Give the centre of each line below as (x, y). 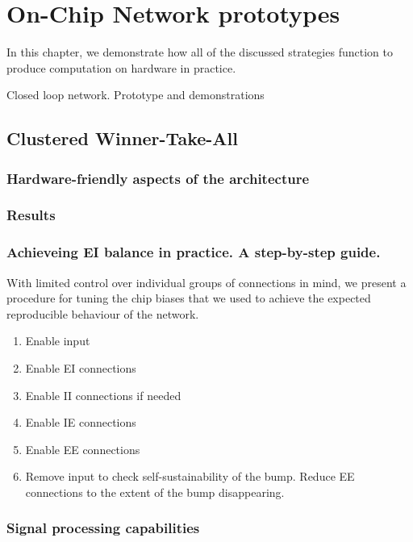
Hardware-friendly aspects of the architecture (158, 178)
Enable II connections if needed (103, 395)
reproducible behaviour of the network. (103, 313)
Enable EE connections (83, 449)
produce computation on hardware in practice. (121, 67)
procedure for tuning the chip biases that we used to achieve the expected (189, 298)
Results (31, 215)
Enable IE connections (81, 422)
